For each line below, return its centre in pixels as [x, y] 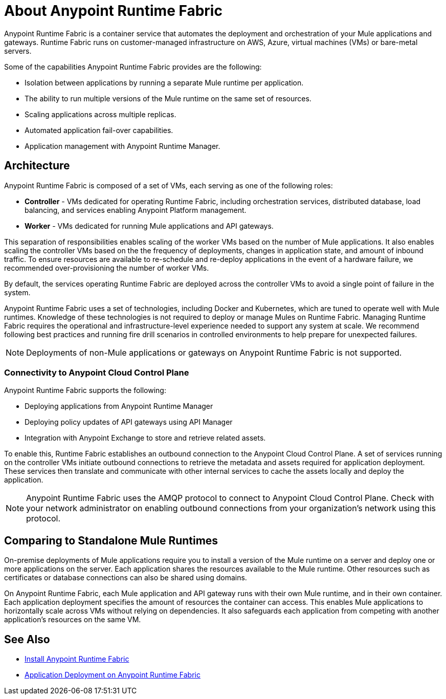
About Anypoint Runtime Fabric [113, 11]
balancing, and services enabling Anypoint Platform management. [136, 210]
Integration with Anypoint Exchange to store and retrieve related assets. [145, 438]
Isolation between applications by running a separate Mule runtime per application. [164, 82]
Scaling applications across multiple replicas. [101, 114]
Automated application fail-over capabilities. [99, 130]
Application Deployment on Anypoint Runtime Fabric [113, 675]
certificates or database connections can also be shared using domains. [126, 578]
